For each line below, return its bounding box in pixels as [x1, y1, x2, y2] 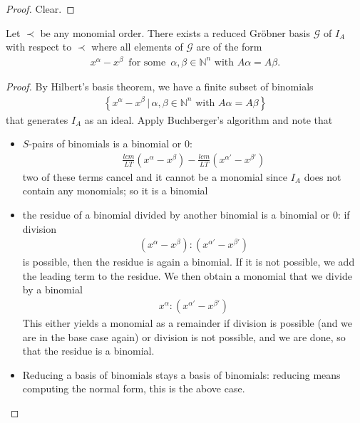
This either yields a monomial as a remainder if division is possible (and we [22, 315, 353, 330]
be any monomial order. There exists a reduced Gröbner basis [40, 25, 311, 40]
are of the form [196, 39, 262, 54]
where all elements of [91, 39, 183, 54]
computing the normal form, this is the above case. [22, 381, 245, 396]
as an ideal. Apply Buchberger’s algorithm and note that [84, 112, 333, 127]
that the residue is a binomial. [22, 343, 155, 358]
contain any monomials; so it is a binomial [22, 183, 208, 198]
